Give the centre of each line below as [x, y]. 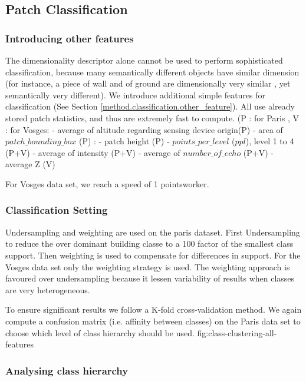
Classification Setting [57, 210]
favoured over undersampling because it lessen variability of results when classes [150, 278]
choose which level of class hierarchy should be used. [100, 332]
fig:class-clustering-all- [237, 332]
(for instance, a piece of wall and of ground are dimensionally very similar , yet [148, 83]
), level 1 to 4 [270, 141]
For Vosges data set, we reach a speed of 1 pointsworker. [107, 183]
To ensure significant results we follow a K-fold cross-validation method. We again [154, 309]
